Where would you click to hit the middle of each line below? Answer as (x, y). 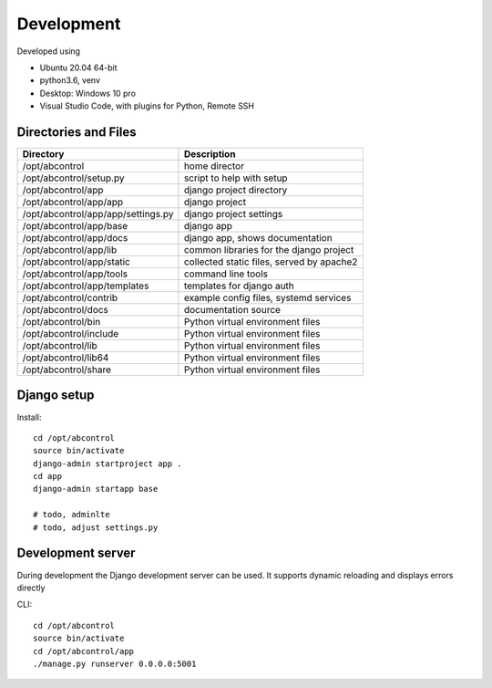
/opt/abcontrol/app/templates (86, 286)
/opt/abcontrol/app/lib (70, 250)
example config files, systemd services (267, 298)
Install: (29, 417)
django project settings (233, 214)
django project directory (236, 190)
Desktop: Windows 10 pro (88, 93)
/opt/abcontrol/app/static (77, 262)
